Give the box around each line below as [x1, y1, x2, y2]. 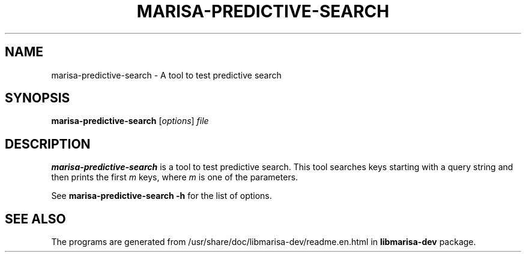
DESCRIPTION [5, 136, 91, 152]
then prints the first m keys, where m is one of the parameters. [51, 172, 298, 183]
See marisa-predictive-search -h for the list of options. [51, 191, 272, 201]
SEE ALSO [5, 211, 66, 226]
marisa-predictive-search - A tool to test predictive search [51, 69, 282, 80]
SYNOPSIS [5, 90, 70, 106]
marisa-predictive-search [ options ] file [51, 116, 209, 126]
